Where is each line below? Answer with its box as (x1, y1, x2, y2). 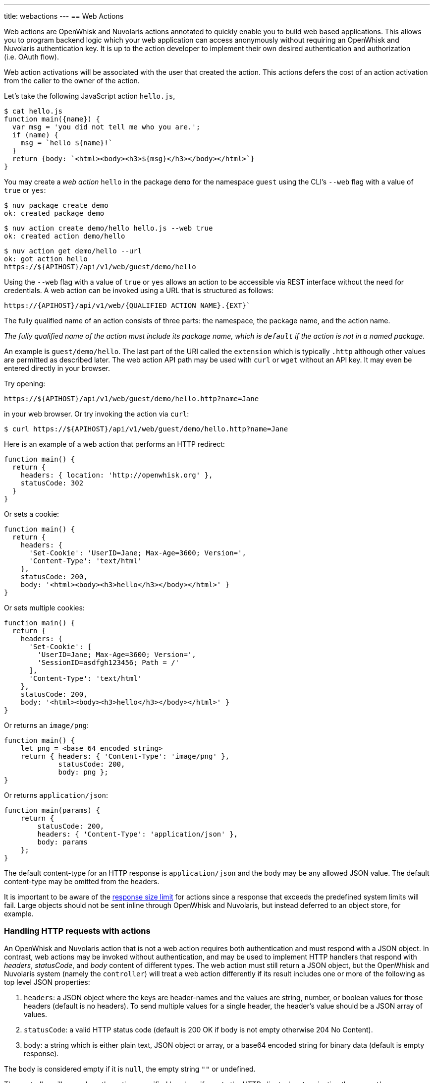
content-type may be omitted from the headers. (4, 877, 160, 886)
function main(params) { (4, 806, 100, 814)
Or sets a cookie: (4, 510, 59, 518)
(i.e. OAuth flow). (4, 53, 59, 61)
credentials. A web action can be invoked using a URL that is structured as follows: (4, 286, 274, 295)
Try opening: (4, 379, 46, 388)
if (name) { (12, 131, 58, 139)
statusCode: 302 (20, 479, 84, 487)
